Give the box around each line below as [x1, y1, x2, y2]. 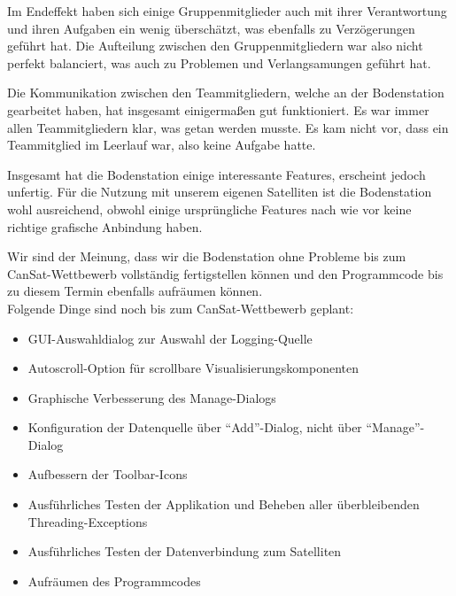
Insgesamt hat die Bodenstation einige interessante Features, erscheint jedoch [7, 165, 426, 183]
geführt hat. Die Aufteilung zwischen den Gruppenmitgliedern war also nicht [7, 36, 423, 55]
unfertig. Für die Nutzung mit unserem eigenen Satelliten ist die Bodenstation [7, 182, 432, 201]
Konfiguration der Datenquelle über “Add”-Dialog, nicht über [27, 418, 362, 437]
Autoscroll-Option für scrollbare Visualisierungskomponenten [27, 359, 359, 377]
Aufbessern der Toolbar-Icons [27, 465, 188, 484]
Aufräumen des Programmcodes [27, 571, 201, 590]
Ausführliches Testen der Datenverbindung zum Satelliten [27, 542, 342, 561]
